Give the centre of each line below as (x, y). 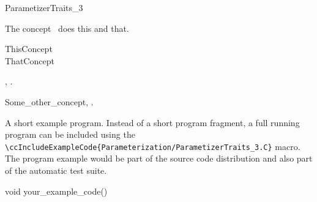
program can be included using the (70, 134)
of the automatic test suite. (56, 170)
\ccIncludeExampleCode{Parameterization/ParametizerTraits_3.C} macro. (153, 146)
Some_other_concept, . (49, 101)
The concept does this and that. (67, 28)
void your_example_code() (56, 191)
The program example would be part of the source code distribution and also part (159, 158)
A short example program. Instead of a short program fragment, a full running (152, 122)
